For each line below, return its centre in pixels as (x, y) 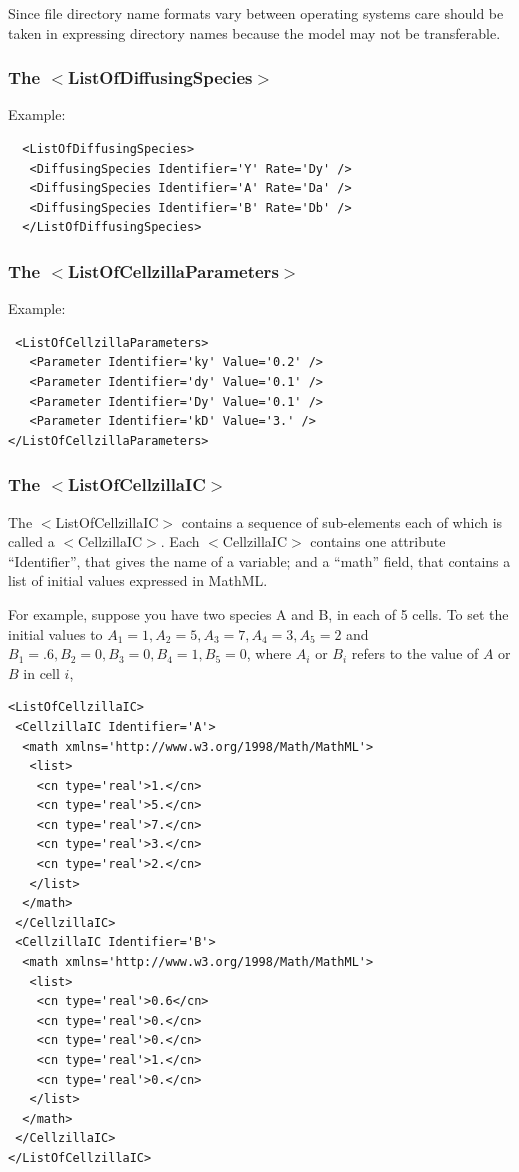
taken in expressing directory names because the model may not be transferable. (254, 32)
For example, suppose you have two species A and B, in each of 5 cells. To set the (258, 613)
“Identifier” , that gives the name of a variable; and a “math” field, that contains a (259, 560)
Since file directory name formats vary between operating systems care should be (256, 13)
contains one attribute (378, 541)
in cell (41, 672)
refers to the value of (415, 653)
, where (269, 653)
